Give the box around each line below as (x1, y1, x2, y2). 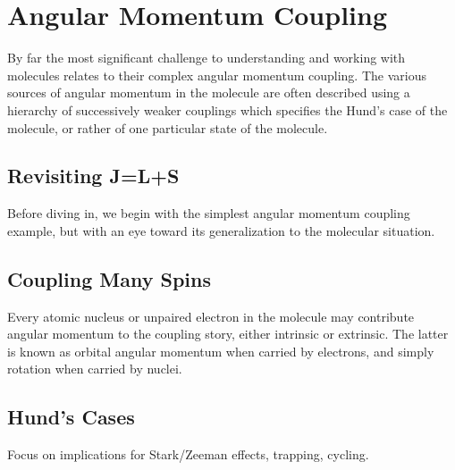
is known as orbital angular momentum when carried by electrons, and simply (7, 341, 434, 360)
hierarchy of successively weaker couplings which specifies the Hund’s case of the (7, 100, 448, 119)
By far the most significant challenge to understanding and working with (7, 48, 406, 67)
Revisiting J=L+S (7, 162, 180, 189)
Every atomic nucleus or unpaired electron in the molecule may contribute (7, 306, 415, 325)
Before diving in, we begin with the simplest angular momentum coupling (7, 204, 410, 222)
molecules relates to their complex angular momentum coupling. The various (7, 65, 426, 84)
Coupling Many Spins (7, 264, 211, 292)
